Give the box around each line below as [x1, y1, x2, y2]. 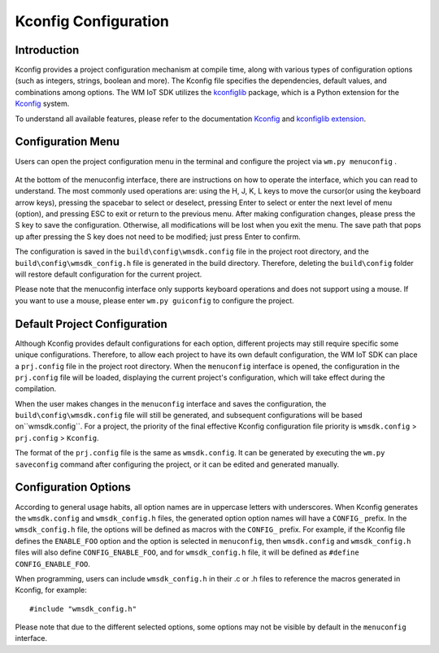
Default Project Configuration [15, 317, 168, 331]
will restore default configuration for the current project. [15, 269, 202, 280]
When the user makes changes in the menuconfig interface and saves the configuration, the [15, 398, 327, 408]
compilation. [15, 384, 57, 394]
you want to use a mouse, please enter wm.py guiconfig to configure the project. [15, 295, 294, 305]
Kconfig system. [15, 98, 70, 109]
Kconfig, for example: [15, 586, 87, 595]
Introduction [15, 43, 80, 57]
